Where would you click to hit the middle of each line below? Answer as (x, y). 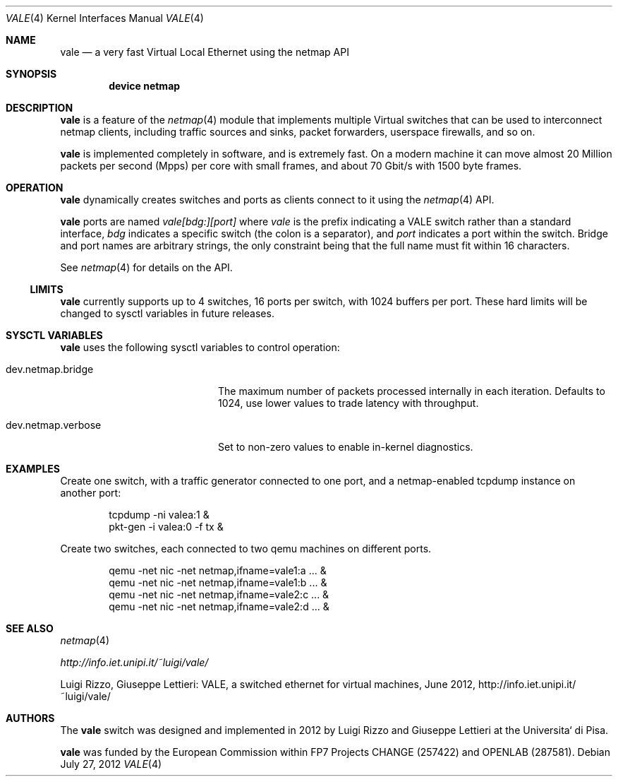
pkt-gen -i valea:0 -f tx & (166, 527)
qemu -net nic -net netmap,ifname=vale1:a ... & (218, 570)
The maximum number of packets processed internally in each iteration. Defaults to (412, 391)
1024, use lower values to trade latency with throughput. (349, 403)
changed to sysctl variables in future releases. (167, 313)
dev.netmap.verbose (54, 425)
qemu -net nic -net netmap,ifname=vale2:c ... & (219, 594)
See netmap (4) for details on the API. (146, 267)
